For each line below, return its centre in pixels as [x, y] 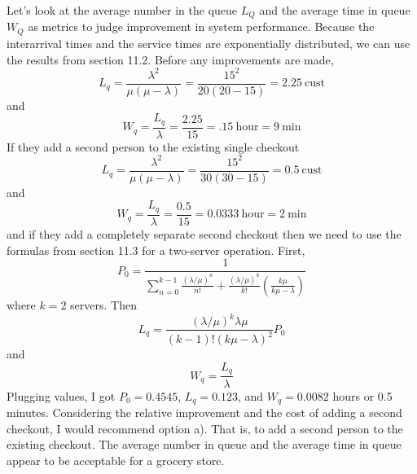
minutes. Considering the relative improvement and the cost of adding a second [204, 412]
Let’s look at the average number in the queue [122, 10]
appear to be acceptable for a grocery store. [116, 460]
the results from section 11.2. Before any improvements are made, [170, 59]
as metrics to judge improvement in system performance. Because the [201, 26]
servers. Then [103, 304]
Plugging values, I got [61, 395]
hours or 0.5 [362, 395]
